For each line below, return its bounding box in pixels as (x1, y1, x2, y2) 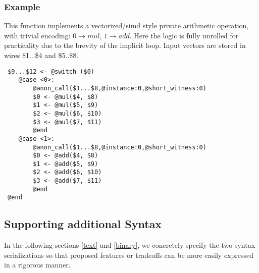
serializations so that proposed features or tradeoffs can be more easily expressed (4, 249, 254, 260)
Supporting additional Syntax (4, 216, 162, 232)
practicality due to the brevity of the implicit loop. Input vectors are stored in (4, 40, 246, 50)
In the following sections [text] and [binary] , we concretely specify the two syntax (4, 240, 255, 250)
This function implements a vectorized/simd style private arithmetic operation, (4, 20, 249, 31)
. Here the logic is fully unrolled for (129, 30, 239, 40)
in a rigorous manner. (4, 259, 71, 270)
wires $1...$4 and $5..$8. (4, 50, 79, 60)
